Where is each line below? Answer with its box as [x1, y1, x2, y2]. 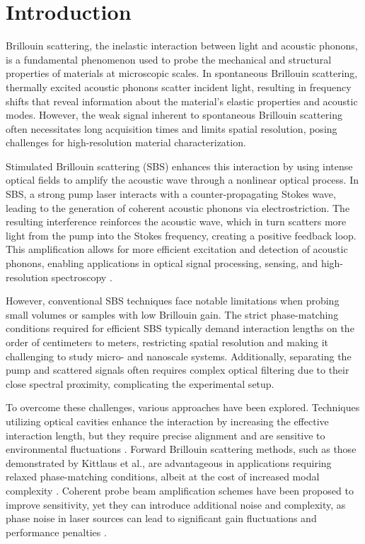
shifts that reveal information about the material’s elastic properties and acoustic [6, 93, 358, 108]
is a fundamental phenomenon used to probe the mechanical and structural [6, 52, 332, 66]
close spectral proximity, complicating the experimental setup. [6, 376, 274, 391]
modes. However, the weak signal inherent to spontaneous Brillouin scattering [6, 107, 342, 122]
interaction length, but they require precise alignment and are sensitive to [6, 427, 325, 442]
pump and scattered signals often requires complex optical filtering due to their [6, 362, 349, 377]
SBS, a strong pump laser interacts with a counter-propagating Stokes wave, [6, 187, 336, 201]
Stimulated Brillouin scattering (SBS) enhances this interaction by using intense [6, 158, 353, 173]
